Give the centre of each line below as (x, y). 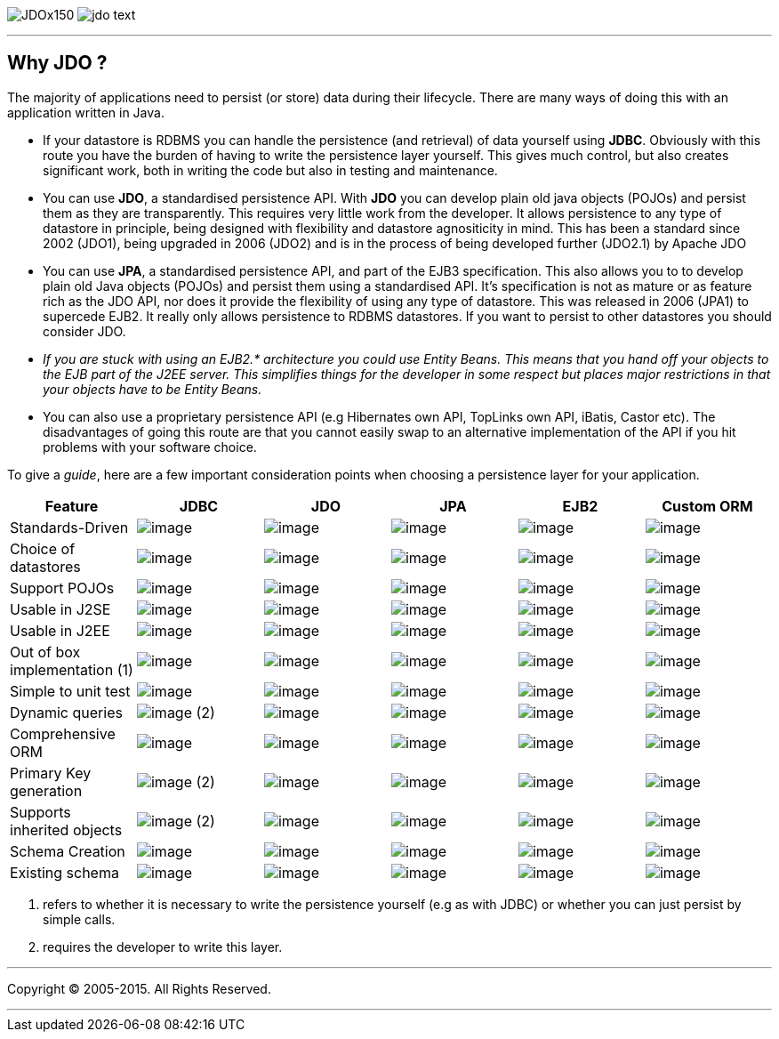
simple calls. (79, 919)
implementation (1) (72, 669)
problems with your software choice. (150, 447)
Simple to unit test (70, 691)
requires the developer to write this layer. (163, 946)
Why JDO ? (57, 63)
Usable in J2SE (60, 609)
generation (46, 790)
